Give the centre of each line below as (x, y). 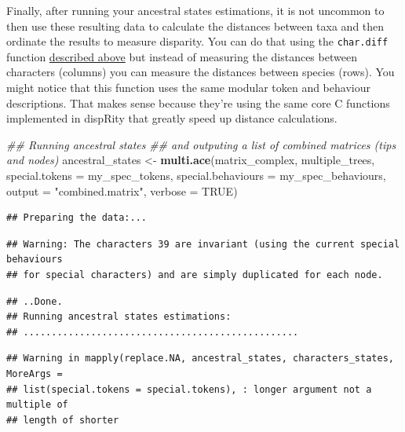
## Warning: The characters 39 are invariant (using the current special (203, 244)
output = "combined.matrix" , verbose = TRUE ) (122, 190)
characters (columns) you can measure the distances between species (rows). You (201, 72)
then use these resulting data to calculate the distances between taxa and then (195, 26)
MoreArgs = (35, 373)
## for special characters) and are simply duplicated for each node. (195, 275)
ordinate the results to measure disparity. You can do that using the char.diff (197, 41)
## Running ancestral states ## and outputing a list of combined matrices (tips (201, 144)
